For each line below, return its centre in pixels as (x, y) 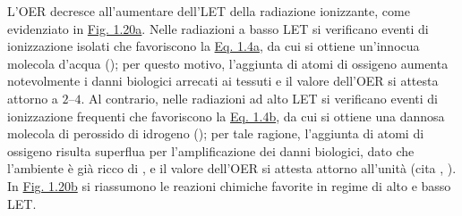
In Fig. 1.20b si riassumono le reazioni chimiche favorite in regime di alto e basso (229, 185)
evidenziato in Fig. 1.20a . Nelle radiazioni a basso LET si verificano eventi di (218, 28)
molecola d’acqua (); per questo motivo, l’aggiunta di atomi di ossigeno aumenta (228, 63)
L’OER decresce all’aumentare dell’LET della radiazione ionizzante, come (209, 11)
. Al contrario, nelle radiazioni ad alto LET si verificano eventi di (259, 98)
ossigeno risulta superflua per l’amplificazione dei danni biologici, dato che (211, 150)
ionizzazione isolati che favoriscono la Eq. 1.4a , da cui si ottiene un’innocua (214, 46)
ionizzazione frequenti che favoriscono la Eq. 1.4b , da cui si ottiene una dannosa (226, 116)
